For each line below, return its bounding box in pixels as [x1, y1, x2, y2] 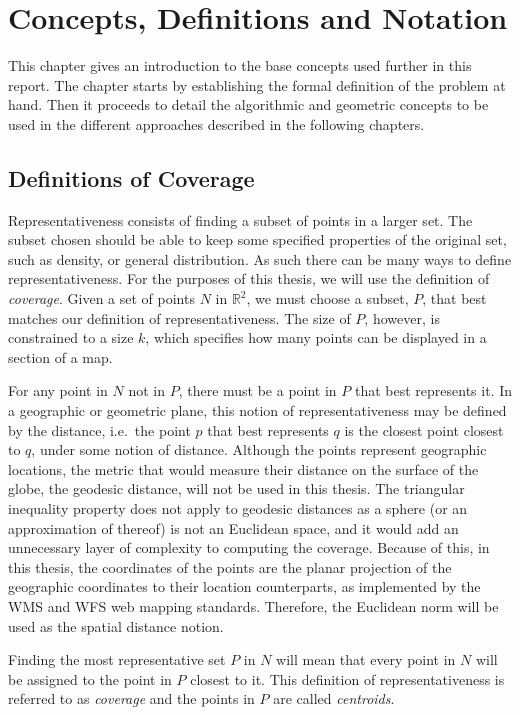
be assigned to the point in [8, 668, 172, 689]
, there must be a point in [178, 380, 337, 401]
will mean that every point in [276, 649, 456, 670]
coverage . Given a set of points [8, 288, 195, 309]
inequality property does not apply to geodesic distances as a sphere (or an [8, 498, 468, 519]
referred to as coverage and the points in [8, 688, 255, 709]
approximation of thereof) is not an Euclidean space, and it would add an [8, 517, 459, 538]
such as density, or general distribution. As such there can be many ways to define [8, 248, 512, 269]
